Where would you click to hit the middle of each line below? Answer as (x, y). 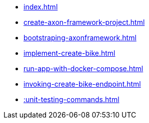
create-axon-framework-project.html (84, 22)
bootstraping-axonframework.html (80, 38)
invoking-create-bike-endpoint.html (82, 84)
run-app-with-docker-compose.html (83, 68)
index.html (41, 7)
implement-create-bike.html (69, 53)
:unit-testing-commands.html (71, 99)
